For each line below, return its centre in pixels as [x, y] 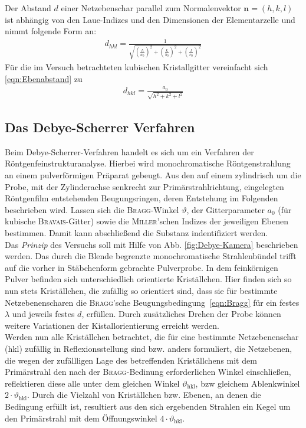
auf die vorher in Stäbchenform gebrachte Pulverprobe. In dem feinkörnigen [142, 267]
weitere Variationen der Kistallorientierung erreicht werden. [112, 325]
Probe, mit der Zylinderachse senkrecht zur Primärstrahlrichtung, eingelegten [144, 186]
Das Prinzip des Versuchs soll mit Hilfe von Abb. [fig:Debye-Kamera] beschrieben [152, 244]
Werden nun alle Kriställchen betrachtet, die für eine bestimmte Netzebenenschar [152, 337]
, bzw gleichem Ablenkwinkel [248, 383]
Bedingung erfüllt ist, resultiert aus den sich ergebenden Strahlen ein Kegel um [148, 406]
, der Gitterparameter [226, 209]
